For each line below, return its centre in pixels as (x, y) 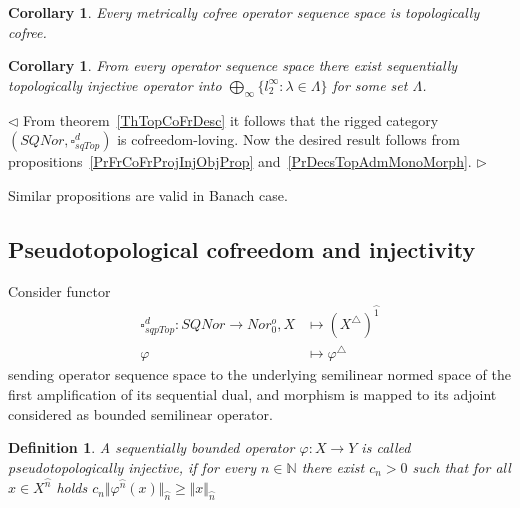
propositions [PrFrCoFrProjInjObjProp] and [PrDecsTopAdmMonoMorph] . (240, 161)
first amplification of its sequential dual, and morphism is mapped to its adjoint (252, 393)
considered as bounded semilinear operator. (140, 413)
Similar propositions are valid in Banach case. (148, 194)
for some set (370, 84)
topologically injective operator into (115, 84)
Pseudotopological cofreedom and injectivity (242, 248)
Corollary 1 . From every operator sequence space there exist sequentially (233, 65)
